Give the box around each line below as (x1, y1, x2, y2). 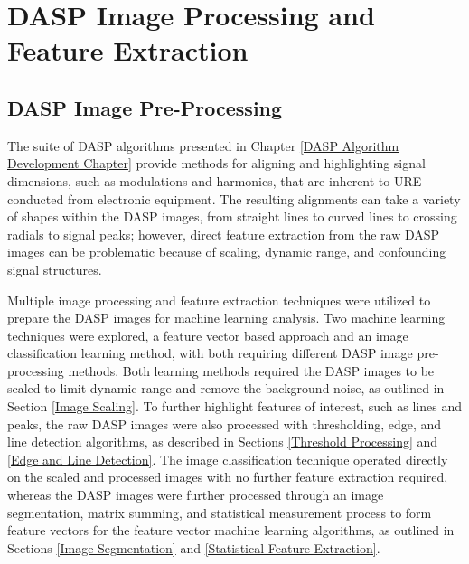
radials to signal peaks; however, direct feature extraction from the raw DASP (7, 224, 440, 243)
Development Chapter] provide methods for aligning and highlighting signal (7, 154, 426, 173)
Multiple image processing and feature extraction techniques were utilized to (7, 290, 431, 309)
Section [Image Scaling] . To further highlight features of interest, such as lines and (7, 397, 463, 416)
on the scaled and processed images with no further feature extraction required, (7, 467, 448, 486)
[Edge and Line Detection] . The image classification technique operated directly (7, 449, 448, 468)
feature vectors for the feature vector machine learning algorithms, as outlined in (7, 521, 455, 540)
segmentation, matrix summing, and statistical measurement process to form (7, 503, 432, 522)
